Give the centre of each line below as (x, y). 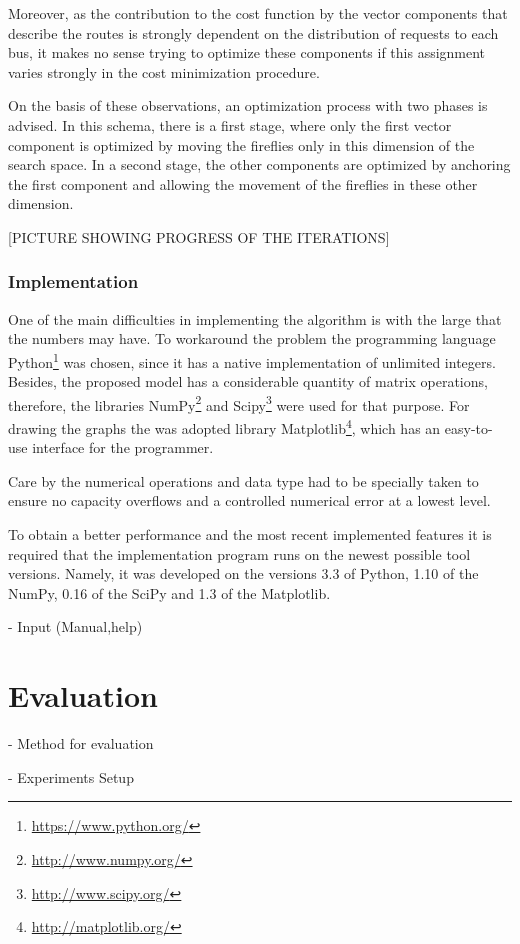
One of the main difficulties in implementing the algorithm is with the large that (255, 318)
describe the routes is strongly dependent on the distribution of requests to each (253, 32)
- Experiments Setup (71, 776)
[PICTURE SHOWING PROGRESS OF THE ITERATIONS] (199, 236)
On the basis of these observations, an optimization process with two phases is (248, 105)
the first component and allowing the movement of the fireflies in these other (243, 183)
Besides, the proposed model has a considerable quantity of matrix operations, (248, 381)
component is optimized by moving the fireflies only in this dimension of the (241, 144)
